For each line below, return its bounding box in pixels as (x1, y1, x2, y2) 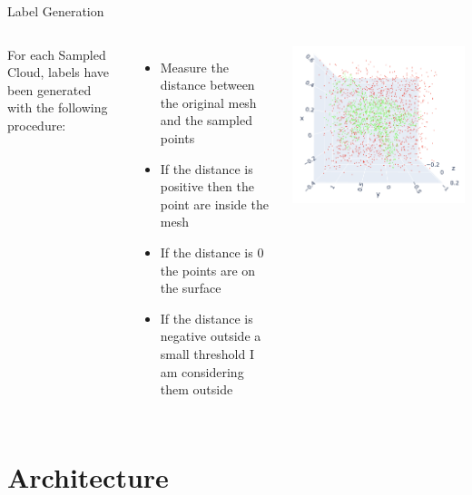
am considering (160, 362, 244, 381)
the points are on (160, 260, 256, 279)
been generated (7, 80, 92, 99)
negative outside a (160, 326, 261, 345)
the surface (160, 278, 221, 297)
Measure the (160, 57, 229, 76)
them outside (160, 380, 233, 399)
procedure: (7, 115, 66, 134)
